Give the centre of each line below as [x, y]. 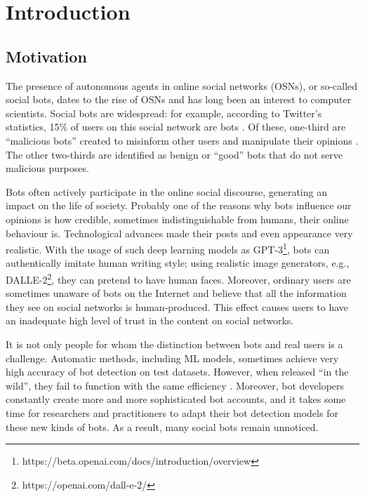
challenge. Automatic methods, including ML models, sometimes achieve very [172, 358]
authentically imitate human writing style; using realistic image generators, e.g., [178, 263]
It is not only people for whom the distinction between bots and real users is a [174, 344]
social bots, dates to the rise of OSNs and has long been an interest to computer [179, 99]
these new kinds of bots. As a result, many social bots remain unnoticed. [162, 426]
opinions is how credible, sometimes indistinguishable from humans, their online [177, 219]
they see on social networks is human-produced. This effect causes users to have [177, 306]
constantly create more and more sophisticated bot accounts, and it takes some [176, 399]
